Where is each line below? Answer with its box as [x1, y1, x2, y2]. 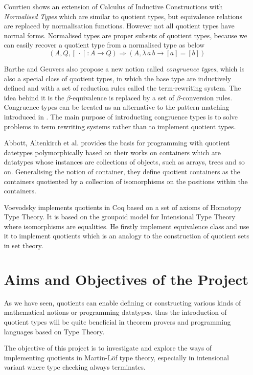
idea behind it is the [4, 92, 65, 102]
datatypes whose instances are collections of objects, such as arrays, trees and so [4, 157, 245, 167]
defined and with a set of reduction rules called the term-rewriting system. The [4, 83, 241, 93]
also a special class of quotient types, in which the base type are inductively [4, 73, 231, 83]
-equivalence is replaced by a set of [70, 92, 175, 102]
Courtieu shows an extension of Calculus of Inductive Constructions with [4, 1, 223, 11]
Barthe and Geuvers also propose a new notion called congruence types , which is [4, 63, 245, 73]
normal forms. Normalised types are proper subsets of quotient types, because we [4, 30, 248, 40]
